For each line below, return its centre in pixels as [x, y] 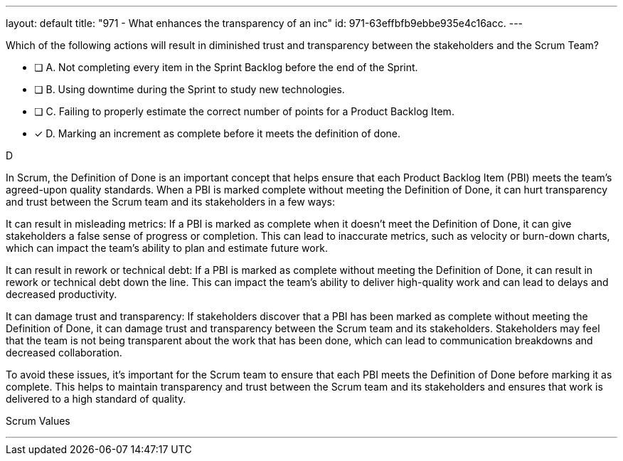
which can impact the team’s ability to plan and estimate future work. [167, 248]
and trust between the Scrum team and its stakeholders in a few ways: [170, 202]
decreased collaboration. [64, 353]
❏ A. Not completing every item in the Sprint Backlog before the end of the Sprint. [226, 67]
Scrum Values [38, 421]
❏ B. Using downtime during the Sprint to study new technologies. [190, 89]
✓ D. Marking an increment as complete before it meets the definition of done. [218, 133]
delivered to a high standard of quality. [96, 399]
